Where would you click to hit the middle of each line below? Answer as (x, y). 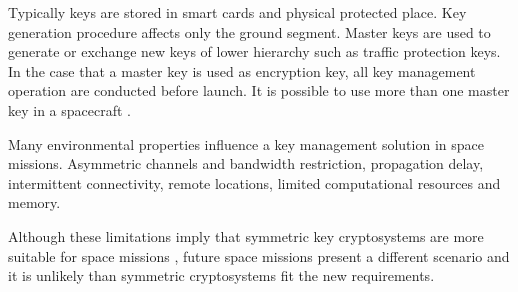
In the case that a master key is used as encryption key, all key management (242, 70)
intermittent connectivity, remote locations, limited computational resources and (254, 182)
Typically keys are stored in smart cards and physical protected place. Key (237, 12)
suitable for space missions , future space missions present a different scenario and (259, 255)
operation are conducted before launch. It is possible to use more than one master (259, 90)
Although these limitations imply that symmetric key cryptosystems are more (246, 235)
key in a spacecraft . (70, 109)
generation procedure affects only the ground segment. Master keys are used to (249, 31)
